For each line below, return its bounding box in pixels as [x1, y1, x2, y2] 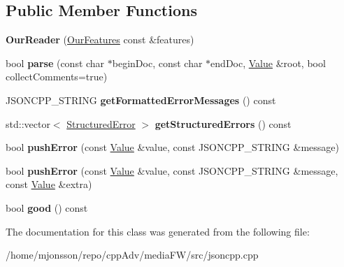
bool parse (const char [6, 55, 105, 70]
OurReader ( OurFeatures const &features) [6, 32, 194, 47]
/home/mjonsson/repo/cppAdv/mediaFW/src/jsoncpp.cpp [6, 247, 259, 262]
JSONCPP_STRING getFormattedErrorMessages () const [6, 92, 276, 107]
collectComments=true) [6, 69, 108, 84]
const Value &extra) [6, 177, 92, 192]
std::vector [6, 116, 50, 131]
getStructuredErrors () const [155, 116, 292, 131]
